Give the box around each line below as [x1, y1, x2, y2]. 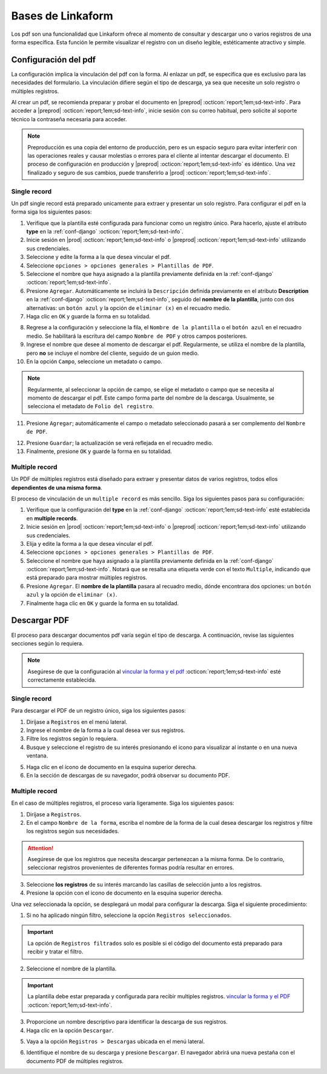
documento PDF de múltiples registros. [26, 1057, 124, 1064]
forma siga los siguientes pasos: [11, 208, 92, 215]
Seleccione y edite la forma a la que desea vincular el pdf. [26, 253, 171, 261]
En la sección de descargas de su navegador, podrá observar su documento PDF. [26, 772, 230, 779]
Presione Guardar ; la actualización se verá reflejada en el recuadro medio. [26, 439, 213, 446]
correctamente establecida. [27, 676, 96, 683]
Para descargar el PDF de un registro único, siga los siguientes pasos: [11, 707, 186, 714]
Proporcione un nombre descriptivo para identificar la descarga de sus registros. [26, 1018, 228, 1025]
